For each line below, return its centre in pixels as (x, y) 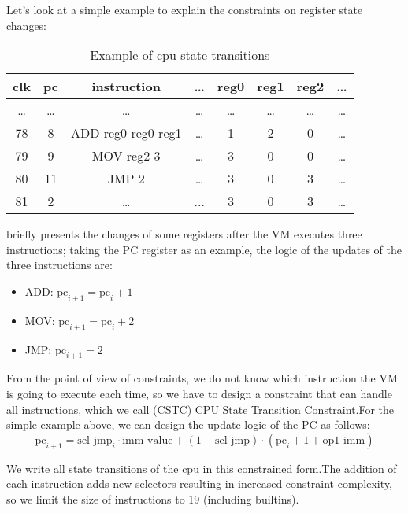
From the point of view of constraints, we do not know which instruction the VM (202, 378)
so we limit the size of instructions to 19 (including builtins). (153, 498)
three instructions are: (59, 265)
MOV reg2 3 (126, 156)
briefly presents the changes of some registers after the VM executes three (184, 234)
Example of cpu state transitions (180, 55)
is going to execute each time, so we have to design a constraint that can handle (199, 393)
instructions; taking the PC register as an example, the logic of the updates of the (204, 249)
